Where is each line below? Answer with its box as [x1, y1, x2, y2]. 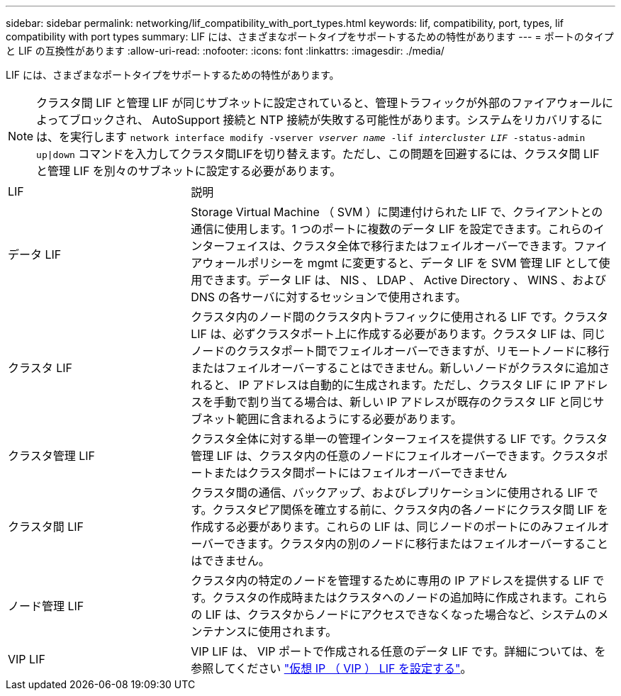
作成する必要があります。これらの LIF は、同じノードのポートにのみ [191, 520, 553, 534]
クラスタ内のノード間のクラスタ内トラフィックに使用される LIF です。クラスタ [191, 310, 609, 324]
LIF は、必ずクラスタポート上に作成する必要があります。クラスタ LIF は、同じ [191, 327, 606, 341]
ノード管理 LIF [8, 599, 84, 613]
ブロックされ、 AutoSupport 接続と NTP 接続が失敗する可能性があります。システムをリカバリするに [69, 113, 603, 127]
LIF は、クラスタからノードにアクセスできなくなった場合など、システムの [205, 607, 598, 622]
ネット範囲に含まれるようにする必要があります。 [202, 412, 462, 426]
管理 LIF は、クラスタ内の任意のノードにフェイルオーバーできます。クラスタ [191, 449, 597, 463]
